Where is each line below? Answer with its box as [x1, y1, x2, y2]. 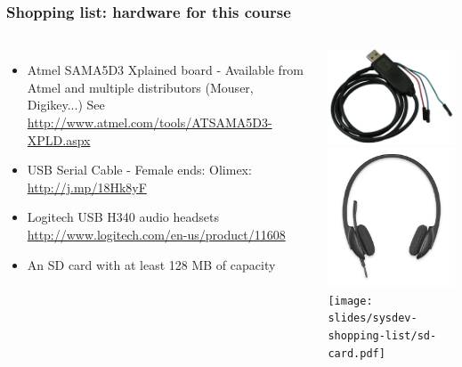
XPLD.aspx [27, 130, 91, 149]
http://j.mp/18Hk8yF [27, 177, 147, 196]
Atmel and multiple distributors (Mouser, [27, 77, 254, 96]
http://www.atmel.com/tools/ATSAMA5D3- [27, 113, 272, 131]
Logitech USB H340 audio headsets [27, 208, 219, 226]
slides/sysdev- [328, 312, 417, 325]
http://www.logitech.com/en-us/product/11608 [27, 224, 286, 243]
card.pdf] [328, 347, 385, 360]
